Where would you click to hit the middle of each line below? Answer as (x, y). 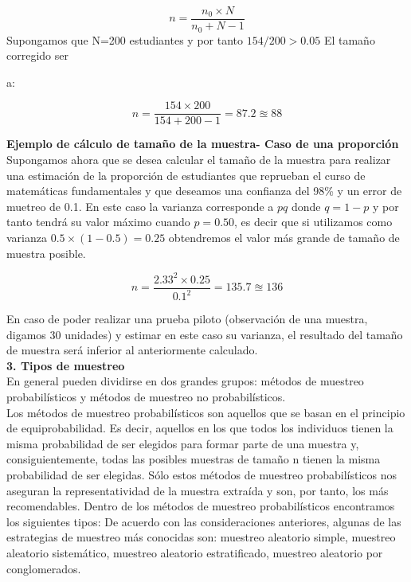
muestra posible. (46, 253)
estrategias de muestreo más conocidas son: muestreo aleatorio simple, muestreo (201, 537)
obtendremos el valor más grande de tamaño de (284, 237)
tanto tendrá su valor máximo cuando (98, 222)
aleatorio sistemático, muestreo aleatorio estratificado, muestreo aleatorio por (195, 552)
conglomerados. (44, 568)
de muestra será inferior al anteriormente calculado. (132, 350)
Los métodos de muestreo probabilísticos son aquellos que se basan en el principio (206, 412)
